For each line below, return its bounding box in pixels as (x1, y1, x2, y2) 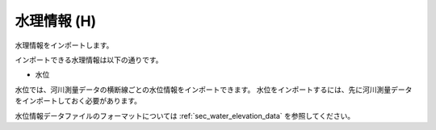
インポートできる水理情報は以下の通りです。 (15, 55, 163, 65)
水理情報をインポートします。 (15, 40, 114, 50)
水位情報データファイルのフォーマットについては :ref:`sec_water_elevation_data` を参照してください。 (15, 111, 355, 120)
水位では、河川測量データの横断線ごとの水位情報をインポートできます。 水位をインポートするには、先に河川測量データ (15, 85, 413, 94)
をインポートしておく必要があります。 (15, 96, 141, 106)
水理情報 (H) (15, 12, 97, 30)
